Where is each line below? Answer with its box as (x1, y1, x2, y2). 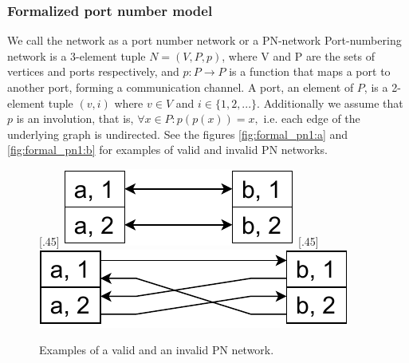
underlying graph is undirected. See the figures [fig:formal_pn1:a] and (7, 125, 348, 142)
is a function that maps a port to (229, 63, 391, 80)
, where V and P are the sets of (222, 47, 375, 64)
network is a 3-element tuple (7, 47, 146, 64)
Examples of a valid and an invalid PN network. (39, 341, 274, 358)
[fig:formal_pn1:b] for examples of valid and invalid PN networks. (7, 141, 328, 158)
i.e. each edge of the (263, 110, 360, 127)
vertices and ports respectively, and (7, 63, 179, 80)
